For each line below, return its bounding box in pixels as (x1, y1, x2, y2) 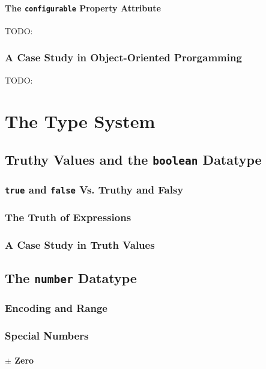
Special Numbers (5, 328, 89, 343)
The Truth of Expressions (5, 210, 131, 225)
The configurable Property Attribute (5, 1, 161, 14)
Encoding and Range (5, 300, 107, 316)
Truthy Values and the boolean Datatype (5, 150, 262, 169)
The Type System (5, 109, 156, 133)
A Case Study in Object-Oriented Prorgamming (5, 50, 242, 65)
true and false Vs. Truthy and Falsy (5, 181, 184, 197)
